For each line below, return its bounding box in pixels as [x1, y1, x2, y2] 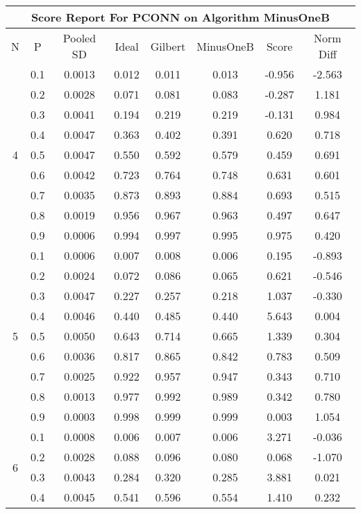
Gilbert [150, 38, 186, 54]
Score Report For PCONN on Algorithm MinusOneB [31, 9, 330, 25]
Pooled [62, 30, 96, 46]
